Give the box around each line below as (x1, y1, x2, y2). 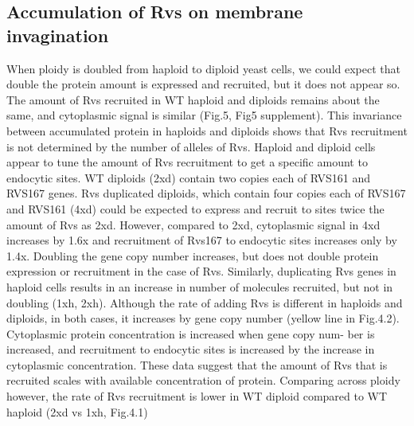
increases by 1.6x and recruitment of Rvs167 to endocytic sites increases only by (6, 232, 397, 248)
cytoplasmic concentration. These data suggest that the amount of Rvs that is (6, 356, 388, 373)
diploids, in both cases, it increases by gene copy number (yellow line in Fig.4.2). (6, 310, 400, 326)
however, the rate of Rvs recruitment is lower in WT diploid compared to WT (6, 388, 388, 405)
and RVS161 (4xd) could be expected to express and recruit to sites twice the (6, 200, 385, 217)
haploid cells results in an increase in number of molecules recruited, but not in (6, 278, 393, 295)
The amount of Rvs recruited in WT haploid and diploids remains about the (6, 91, 380, 107)
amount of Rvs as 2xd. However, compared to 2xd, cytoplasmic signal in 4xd (6, 216, 381, 233)
